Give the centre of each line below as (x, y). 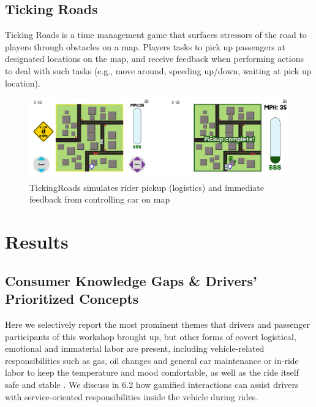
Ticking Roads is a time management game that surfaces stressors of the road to (156, 35)
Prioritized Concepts (72, 299)
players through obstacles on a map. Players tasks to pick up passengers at (145, 46)
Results (37, 242)
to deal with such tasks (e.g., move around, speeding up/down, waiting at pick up (158, 70)
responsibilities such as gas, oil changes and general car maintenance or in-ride (152, 360)
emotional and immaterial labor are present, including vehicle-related (135, 348)
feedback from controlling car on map (100, 199)
